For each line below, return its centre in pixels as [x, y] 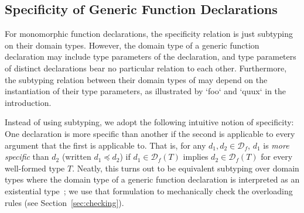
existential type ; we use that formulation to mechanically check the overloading [149, 190]
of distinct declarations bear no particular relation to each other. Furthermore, [146, 68]
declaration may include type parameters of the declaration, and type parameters [151, 56]
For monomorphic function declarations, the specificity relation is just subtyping [149, 34]
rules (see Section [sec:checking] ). [64, 202]
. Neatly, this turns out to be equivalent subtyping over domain [186, 168]
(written [76, 157]
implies [196, 157]
